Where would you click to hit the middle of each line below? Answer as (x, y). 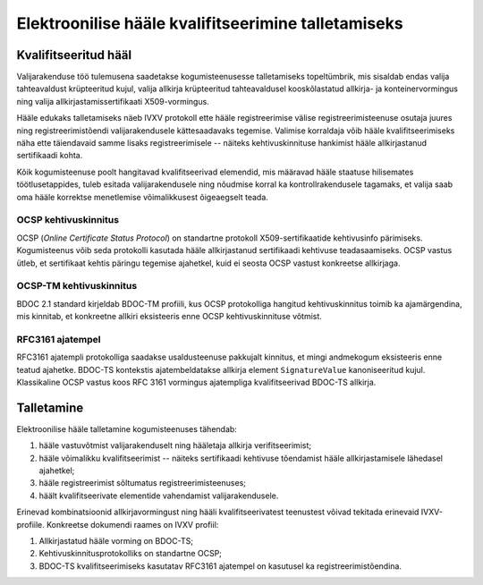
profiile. (30, 524)
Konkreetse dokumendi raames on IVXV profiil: (132, 524)
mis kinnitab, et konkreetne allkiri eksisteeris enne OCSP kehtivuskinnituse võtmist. (169, 317)
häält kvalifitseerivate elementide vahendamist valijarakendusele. (159, 496)
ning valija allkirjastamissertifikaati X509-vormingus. (113, 101)
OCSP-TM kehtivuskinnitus (77, 286)
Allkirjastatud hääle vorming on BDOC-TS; (116, 540)
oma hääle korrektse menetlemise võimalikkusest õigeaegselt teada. (142, 197)
